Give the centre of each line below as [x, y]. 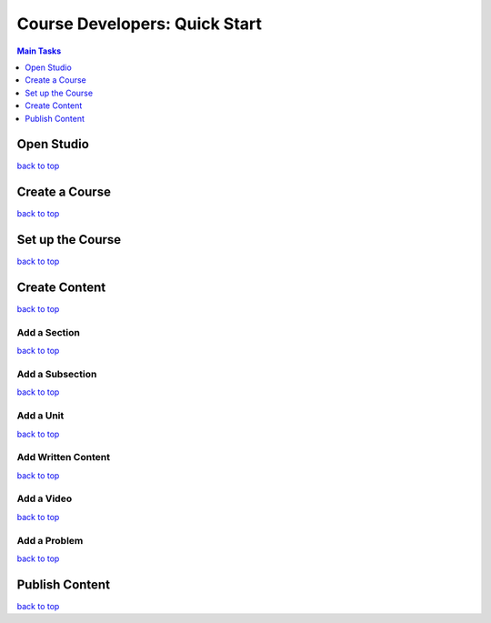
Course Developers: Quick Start [140, 24]
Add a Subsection [57, 375]
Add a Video [45, 498]
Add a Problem [50, 540]
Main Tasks [39, 51]
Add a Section [49, 332]
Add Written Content [64, 457]
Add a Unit [40, 416]
